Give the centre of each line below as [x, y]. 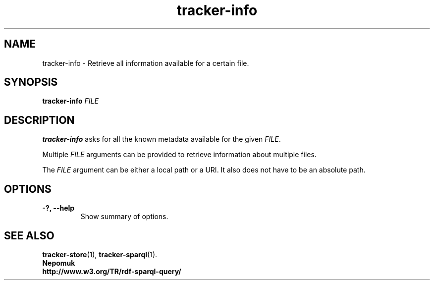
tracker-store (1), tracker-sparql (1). [100, 254]
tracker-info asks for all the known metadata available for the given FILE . [162, 139]
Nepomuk [59, 263]
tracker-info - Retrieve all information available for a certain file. [146, 63]
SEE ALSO [29, 235]
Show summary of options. [124, 217]
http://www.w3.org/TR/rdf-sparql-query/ [112, 271]
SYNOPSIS [31, 82]
